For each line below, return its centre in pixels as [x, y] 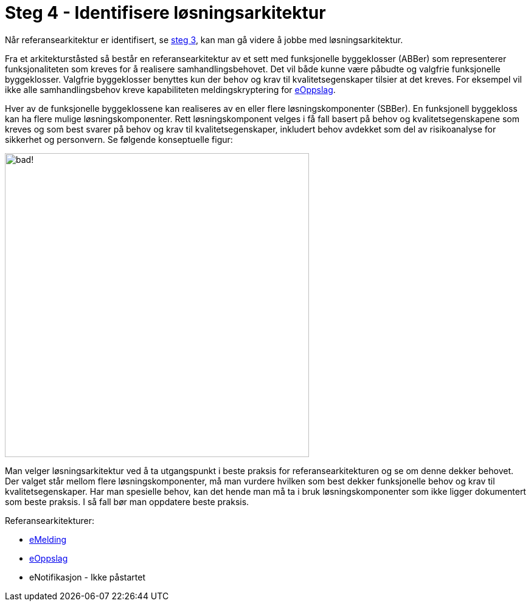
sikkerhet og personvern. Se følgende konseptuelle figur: [119, 139]
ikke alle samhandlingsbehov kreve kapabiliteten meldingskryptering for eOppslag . [170, 89]
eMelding [48, 539]
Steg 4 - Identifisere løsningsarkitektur [165, 13]
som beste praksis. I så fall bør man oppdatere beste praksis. [127, 501]
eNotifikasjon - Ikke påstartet [88, 577]
